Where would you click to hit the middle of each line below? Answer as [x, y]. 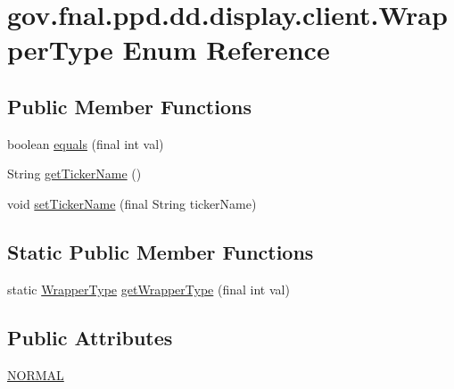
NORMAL [36, 374]
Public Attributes [90, 337]
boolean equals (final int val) [86, 143]
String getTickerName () [74, 174]
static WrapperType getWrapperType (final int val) [149, 289]
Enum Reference [226, 50]
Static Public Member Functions [161, 251]
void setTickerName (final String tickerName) [132, 203]
